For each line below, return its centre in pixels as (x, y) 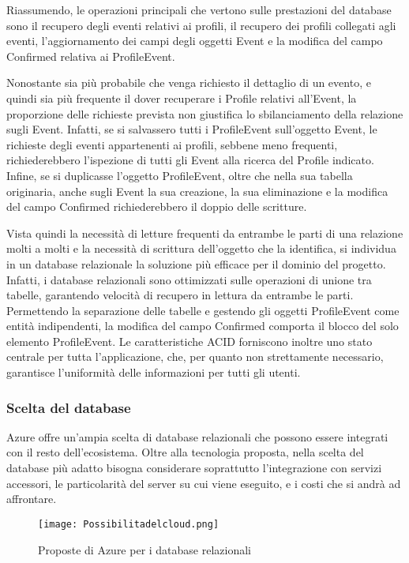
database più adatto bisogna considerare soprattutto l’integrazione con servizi (194, 468)
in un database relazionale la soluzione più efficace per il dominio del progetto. (196, 263)
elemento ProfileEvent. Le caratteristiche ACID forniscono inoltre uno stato (189, 341)
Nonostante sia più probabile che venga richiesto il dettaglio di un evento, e (189, 83)
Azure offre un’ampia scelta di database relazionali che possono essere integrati (197, 436)
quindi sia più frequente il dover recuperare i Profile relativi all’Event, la (182, 98)
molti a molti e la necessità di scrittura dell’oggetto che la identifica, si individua (201, 248)
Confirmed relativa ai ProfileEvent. (91, 56)
